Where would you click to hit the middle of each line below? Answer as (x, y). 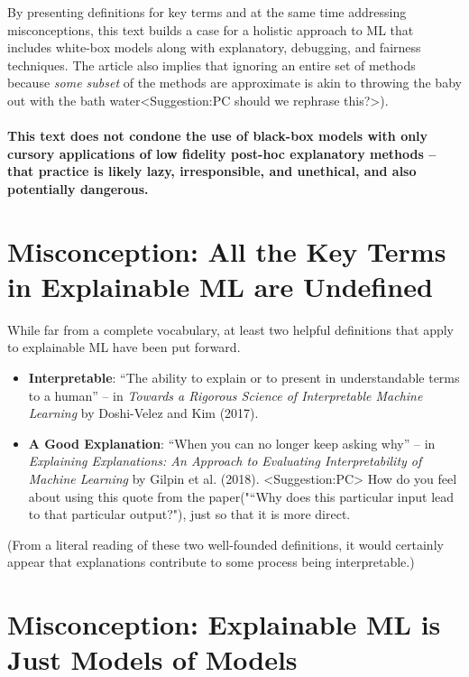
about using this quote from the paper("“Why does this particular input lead (241, 496)
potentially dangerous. (78, 188)
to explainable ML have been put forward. (124, 347)
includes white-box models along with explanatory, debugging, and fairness (214, 47)
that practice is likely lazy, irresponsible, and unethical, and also (212, 171)
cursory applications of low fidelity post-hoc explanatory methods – (222, 153)
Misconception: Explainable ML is (224, 624)
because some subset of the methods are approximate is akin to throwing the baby (234, 83)
